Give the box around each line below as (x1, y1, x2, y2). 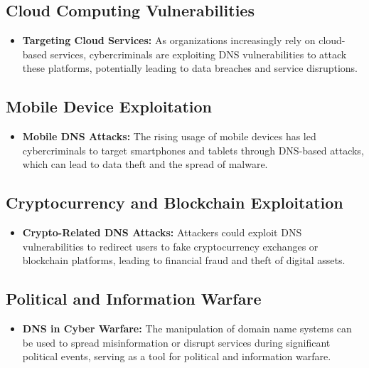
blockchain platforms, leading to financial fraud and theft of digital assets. (22, 253, 346, 268)
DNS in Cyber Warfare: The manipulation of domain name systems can (22, 321, 352, 336)
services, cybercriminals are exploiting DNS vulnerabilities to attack (50, 46, 347, 61)
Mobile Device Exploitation (6, 95, 213, 117)
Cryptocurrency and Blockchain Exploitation (6, 191, 343, 214)
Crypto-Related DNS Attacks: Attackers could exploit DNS (22, 225, 302, 240)
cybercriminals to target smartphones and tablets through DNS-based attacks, (22, 142, 364, 157)
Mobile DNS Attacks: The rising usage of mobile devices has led (22, 129, 316, 144)
